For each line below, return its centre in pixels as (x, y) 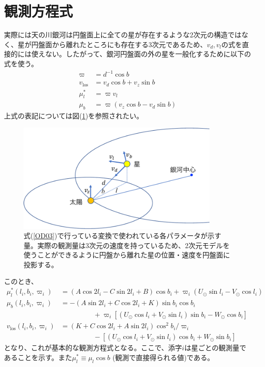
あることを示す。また (38, 357)
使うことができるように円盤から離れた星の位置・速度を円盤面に (127, 255)
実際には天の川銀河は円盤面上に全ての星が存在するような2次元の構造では (123, 35)
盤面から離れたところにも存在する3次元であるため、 (122, 44)
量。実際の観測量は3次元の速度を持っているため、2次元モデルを (127, 245)
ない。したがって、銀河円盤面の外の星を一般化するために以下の (148, 54)
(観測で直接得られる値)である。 (163, 357)
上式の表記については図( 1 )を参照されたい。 (74, 116)
